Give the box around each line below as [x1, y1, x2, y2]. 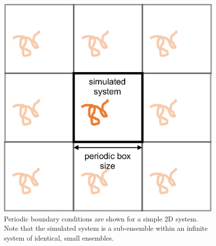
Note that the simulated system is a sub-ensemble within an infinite [4, 223, 208, 233]
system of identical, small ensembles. [4, 232, 114, 243]
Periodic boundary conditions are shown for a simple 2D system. [4, 213, 198, 223]
